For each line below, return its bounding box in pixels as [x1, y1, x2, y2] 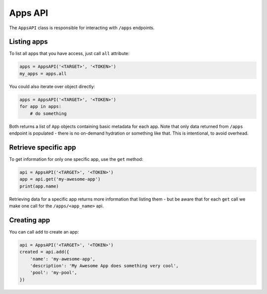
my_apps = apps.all [19, 71, 67, 76]
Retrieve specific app [9, 143, 76, 151]
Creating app [9, 216, 50, 224]
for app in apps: [19, 104, 62, 109]
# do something [30, 110, 67, 116]
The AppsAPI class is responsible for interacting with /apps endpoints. [9, 25, 155, 31]
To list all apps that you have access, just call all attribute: [9, 50, 130, 56]
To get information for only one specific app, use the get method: [9, 156, 143, 162]
